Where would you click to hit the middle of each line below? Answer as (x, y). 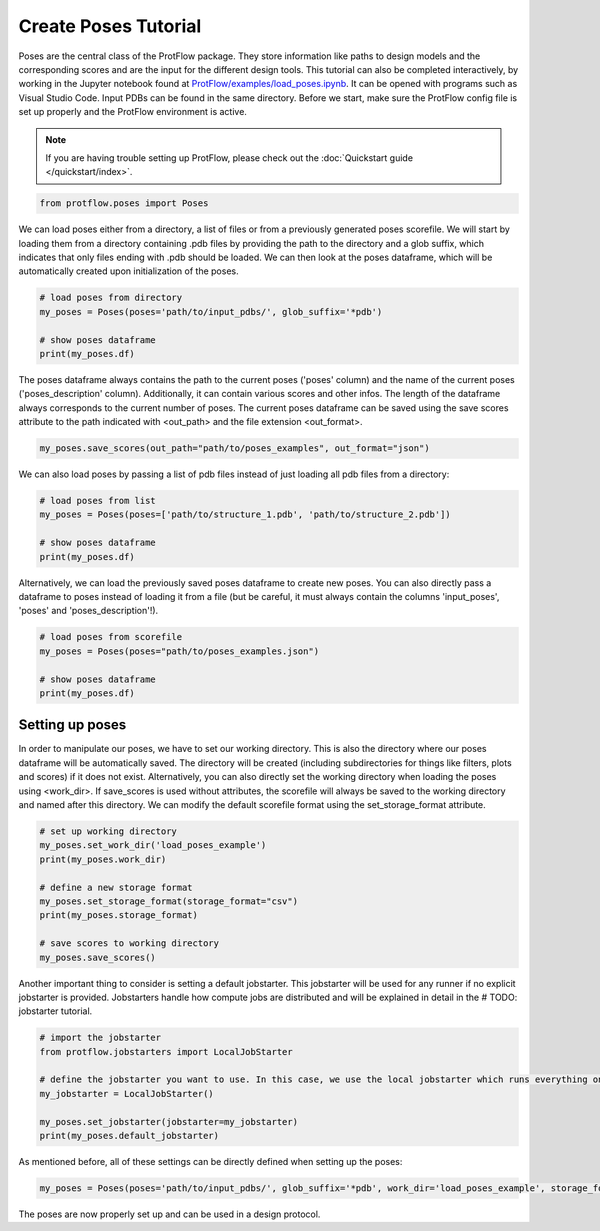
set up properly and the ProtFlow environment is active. (132, 112)
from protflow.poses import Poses (124, 203)
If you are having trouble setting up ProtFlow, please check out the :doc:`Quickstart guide (229, 157)
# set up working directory (108, 831)
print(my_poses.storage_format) (119, 915)
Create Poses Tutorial (110, 26)
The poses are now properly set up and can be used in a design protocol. (169, 1214)
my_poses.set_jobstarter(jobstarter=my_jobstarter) (169, 1121)
